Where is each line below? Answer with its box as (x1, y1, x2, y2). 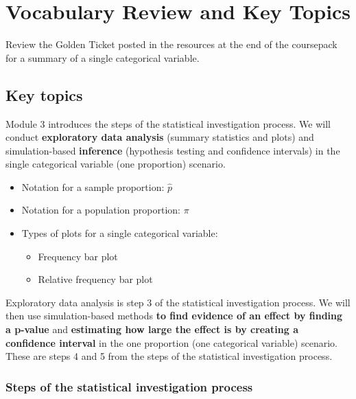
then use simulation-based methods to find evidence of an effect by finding (5, 308, 343, 323)
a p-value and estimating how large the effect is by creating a (5, 322, 298, 337)
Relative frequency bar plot (38, 272, 153, 286)
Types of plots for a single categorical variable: (21, 226, 218, 240)
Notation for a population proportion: (21, 203, 180, 217)
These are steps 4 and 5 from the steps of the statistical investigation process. (5, 349, 333, 363)
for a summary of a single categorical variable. (5, 50, 200, 65)
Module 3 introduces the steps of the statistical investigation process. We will (5, 116, 331, 130)
